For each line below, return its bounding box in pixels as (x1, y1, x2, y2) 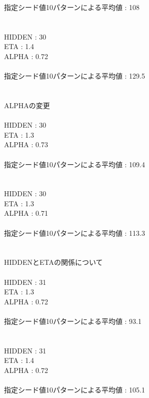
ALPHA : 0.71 (4, 208, 48, 218)
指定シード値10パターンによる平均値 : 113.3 (4, 227, 145, 238)
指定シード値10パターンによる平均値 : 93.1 (4, 316, 141, 326)
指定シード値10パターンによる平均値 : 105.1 (4, 384, 145, 395)
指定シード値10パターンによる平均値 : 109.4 (4, 159, 145, 169)
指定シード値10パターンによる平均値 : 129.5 (4, 71, 145, 81)
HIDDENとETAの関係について (4, 257, 103, 267)
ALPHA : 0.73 (4, 139, 48, 150)
